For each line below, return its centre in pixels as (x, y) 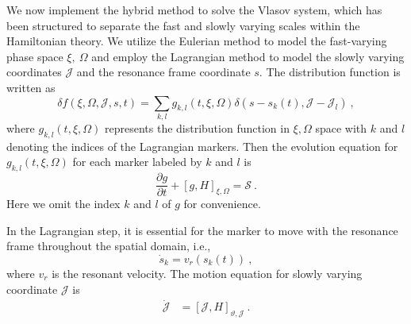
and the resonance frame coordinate (163, 72)
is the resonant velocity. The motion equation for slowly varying (207, 273)
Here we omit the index (63, 204)
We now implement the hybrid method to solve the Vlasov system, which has (194, 10)
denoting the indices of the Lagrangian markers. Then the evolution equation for (202, 146)
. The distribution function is (330, 72)
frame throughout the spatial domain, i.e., (109, 246)
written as (31, 87)
